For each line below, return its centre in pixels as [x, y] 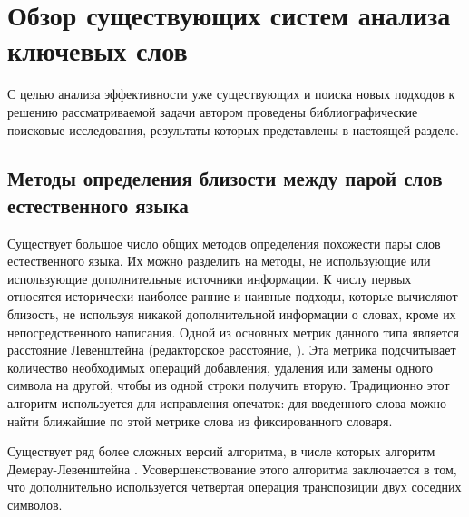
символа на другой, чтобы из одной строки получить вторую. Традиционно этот [229, 385]
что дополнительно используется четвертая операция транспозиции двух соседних [234, 487]
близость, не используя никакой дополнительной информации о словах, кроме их [232, 314]
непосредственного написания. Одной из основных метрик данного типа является [233, 332]
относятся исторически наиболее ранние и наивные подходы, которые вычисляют [233, 296]
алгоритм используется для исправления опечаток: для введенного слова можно [227, 403]
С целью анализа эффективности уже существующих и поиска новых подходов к [231, 94]
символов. [35, 504]
